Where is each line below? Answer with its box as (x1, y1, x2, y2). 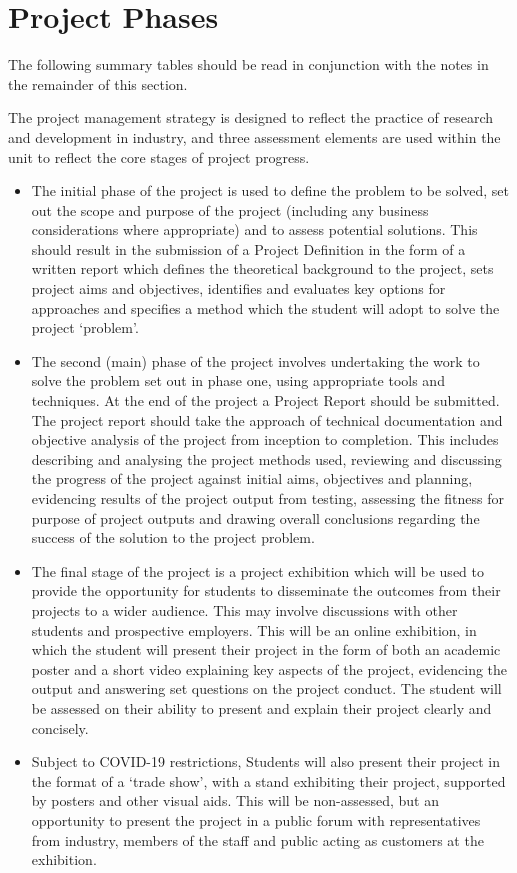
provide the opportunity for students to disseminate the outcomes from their (31, 580, 501, 601)
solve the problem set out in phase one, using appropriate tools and (31, 370, 445, 391)
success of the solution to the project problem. (31, 527, 315, 548)
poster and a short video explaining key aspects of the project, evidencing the (31, 658, 508, 679)
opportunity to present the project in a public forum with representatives (31, 809, 481, 830)
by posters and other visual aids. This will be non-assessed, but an (31, 790, 439, 811)
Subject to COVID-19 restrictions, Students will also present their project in (31, 751, 501, 772)
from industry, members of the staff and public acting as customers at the (31, 829, 484, 850)
